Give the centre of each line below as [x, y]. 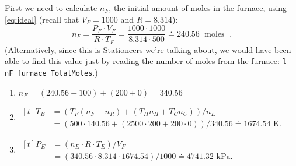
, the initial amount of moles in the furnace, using [198, 8]
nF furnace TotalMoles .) [51, 72]
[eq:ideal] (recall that [42, 19]
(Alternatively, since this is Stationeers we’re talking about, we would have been [148, 49]
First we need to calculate [51, 8]
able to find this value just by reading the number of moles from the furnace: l [146, 61]
